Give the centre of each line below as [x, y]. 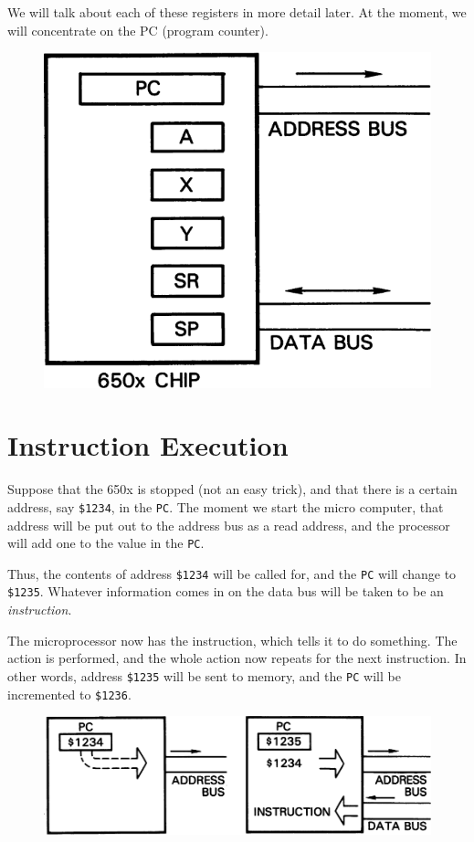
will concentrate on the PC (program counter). [138, 30]
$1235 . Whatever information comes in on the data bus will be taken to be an [226, 591]
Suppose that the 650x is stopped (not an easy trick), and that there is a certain [232, 489]
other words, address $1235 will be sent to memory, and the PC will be [204, 675]
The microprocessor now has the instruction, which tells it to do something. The [232, 640]
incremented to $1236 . [69, 694]
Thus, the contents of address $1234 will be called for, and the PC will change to [232, 573]
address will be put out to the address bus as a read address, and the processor [229, 525]
